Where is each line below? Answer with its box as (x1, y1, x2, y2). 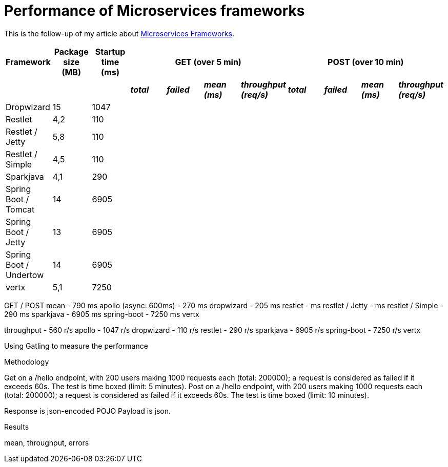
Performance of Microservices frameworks (4, 2, 305, 19)
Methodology (4, 357, 49, 366)
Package (54, 46, 89, 57)
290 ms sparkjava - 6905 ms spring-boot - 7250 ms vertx (4, 309, 199, 319)
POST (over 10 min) (328, 56, 404, 67)
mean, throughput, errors (4, 438, 89, 447)
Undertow (6, 269, 44, 280)
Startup (95, 46, 126, 57)
